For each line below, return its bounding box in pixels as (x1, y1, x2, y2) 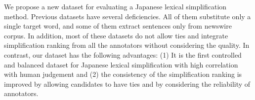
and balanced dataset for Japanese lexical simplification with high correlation (4, 59, 238, 69)
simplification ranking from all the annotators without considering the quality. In (4, 40, 250, 50)
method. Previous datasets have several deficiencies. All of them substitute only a (4, 11, 251, 21)
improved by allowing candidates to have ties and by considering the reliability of (4, 78, 251, 89)
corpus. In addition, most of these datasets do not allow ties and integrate (4, 30, 228, 40)
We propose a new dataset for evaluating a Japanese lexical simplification (4, 1, 227, 11)
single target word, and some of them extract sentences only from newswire (4, 21, 232, 31)
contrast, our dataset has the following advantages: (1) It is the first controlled (4, 49, 242, 60)
